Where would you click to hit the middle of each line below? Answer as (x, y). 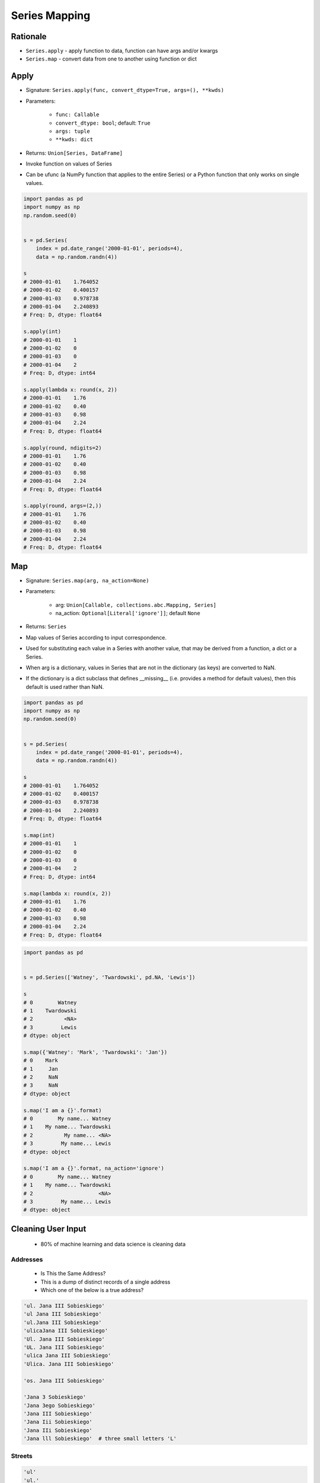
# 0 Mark (41, 1061)
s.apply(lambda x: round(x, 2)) (71, 389)
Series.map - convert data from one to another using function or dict (111, 59)
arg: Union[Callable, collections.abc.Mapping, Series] (136, 604)
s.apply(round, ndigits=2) (63, 448)
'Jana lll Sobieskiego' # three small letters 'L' (100, 1439)
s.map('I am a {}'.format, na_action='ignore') (94, 1168)
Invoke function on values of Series (69, 164)
